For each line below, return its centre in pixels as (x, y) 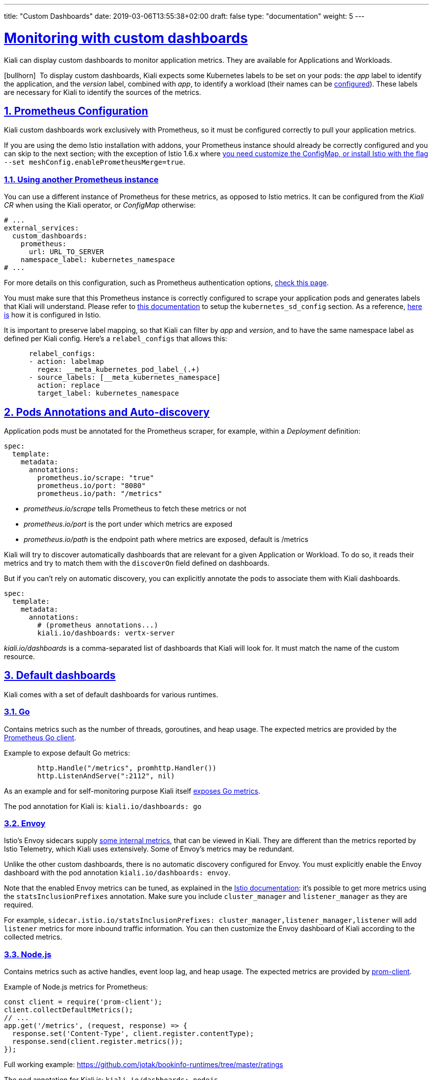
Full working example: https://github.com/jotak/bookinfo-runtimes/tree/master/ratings (144, 1065)
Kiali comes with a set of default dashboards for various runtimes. (111, 694)
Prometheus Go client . (40, 737)
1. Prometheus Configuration (76, 111)
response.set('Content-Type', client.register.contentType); (133, 1034)
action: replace (68, 385)
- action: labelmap (66, 362)
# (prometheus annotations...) (98, 625)
